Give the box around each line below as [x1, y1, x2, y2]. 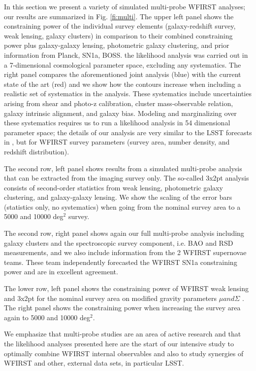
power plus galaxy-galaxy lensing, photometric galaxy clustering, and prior [4, 40, 229, 50]
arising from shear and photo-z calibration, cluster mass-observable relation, [4, 98, 233, 108]
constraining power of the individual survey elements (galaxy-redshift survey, [4, 21, 236, 31]
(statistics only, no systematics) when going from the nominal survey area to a [4, 201, 241, 212]
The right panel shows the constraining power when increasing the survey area [4, 302, 241, 313]
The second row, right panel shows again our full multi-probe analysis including [4, 228, 244, 238]
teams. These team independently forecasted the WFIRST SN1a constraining [4, 257, 237, 267]
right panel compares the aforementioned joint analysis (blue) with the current [4, 69, 241, 79]
